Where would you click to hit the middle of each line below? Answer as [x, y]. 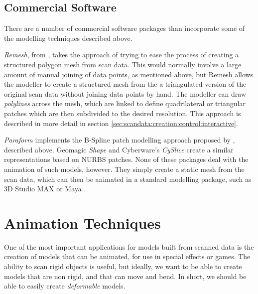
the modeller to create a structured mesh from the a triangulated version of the [125, 84]
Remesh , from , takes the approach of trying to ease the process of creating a [122, 55]
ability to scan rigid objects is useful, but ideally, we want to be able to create [123, 266]
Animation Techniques [82, 222]
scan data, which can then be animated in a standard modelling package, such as [128, 179]
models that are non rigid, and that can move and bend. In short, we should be [125, 276]
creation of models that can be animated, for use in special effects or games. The [127, 256]
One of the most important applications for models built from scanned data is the [129, 246]
